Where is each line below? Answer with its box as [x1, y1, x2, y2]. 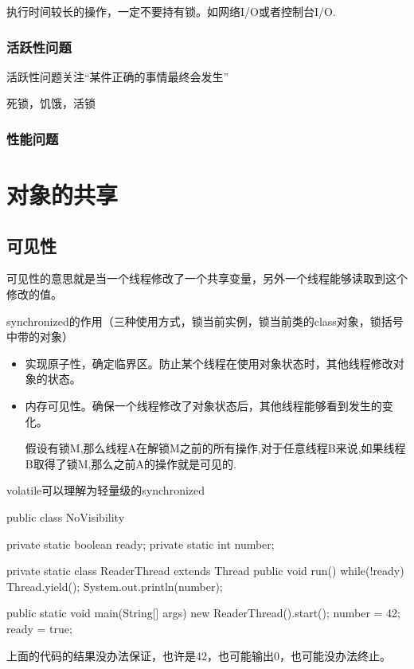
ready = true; [6, 620, 72, 636]
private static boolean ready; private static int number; [6, 535, 275, 552]
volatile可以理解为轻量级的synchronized [6, 482, 205, 499]
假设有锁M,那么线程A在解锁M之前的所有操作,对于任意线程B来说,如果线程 [25, 440, 406, 456]
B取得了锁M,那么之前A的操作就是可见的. [25, 455, 236, 471]
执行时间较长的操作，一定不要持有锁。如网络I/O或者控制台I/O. [6, 3, 336, 19]
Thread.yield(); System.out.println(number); [6, 577, 223, 594]
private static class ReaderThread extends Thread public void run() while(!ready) [6, 562, 404, 579]
